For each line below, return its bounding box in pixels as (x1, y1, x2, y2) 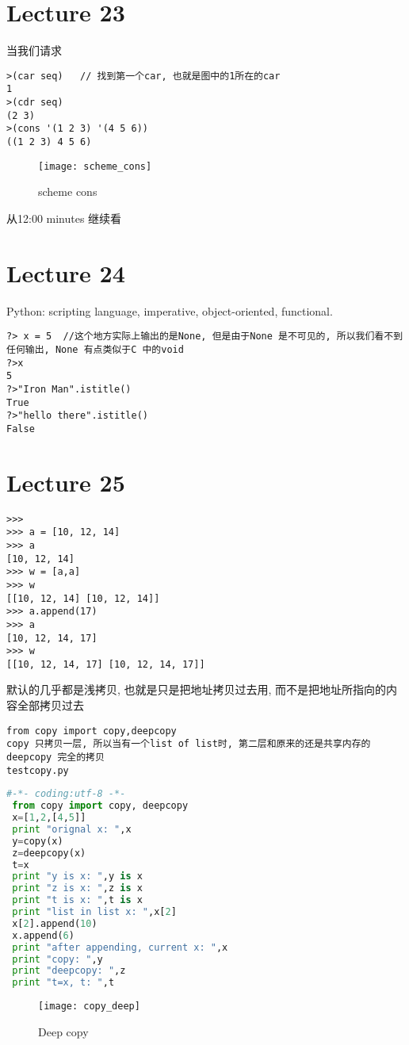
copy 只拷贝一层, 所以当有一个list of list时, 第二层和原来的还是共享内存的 (6, 738, 371, 750)
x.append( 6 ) (12, 929, 75, 941)
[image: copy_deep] (38, 1001, 140, 1012)
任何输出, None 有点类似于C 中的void (6, 343, 184, 355)
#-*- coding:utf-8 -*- (6, 788, 126, 800)
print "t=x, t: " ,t (12, 977, 115, 989)
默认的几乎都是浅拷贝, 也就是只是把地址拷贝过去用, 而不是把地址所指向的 (6, 681, 387, 698)
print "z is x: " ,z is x (12, 882, 143, 894)
